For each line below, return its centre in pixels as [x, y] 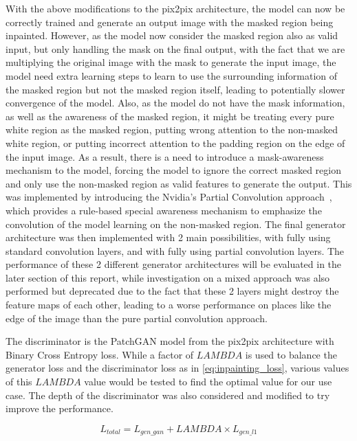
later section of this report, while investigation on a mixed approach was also [168, 277]
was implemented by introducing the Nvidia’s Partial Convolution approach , [169, 197]
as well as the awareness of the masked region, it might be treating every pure [170, 116]
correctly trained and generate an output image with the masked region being [170, 22]
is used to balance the [291, 354]
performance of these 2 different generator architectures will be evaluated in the [174, 264]
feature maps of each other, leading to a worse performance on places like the [169, 305]
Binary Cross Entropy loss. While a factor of [100, 354]
